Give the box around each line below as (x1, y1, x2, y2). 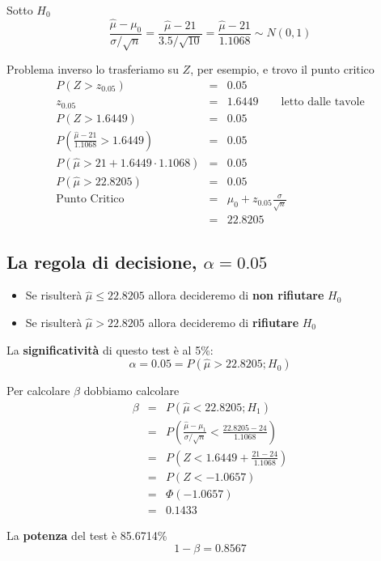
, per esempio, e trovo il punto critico (190, 61, 375, 78)
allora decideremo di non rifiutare (148, 287, 324, 304)
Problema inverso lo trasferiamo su (6, 61, 179, 78)
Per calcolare (6, 382, 70, 399)
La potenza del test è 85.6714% (6, 526, 167, 543)
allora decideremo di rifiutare (148, 313, 299, 330)
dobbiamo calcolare (83, 382, 180, 399)
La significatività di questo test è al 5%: (6, 341, 214, 358)
